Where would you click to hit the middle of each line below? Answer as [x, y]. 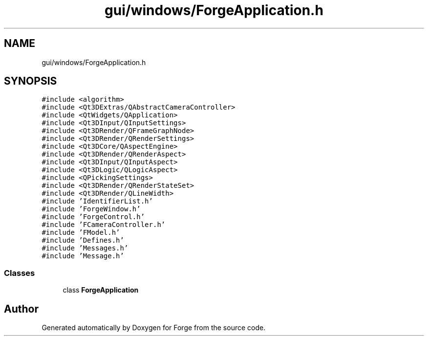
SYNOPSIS [31, 81]
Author [21, 309]
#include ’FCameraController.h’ [104, 225]
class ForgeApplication [101, 290]
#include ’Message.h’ [83, 256]
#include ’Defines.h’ [83, 240]
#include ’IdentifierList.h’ [97, 201]
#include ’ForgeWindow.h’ [91, 209]
